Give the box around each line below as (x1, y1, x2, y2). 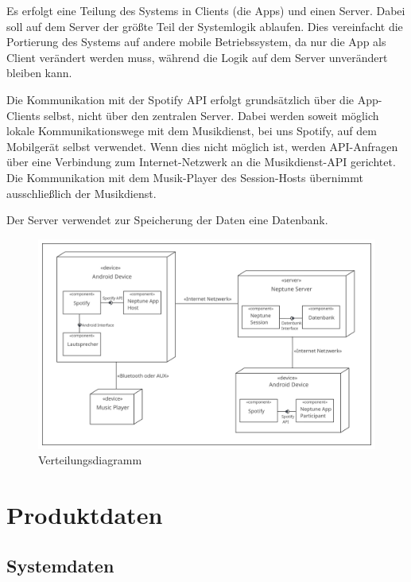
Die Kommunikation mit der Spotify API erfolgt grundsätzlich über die (6, 91, 355, 107)
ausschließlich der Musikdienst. (6, 184, 157, 201)
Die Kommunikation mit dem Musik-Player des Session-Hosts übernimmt (6, 169, 363, 185)
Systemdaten (6, 553, 114, 577)
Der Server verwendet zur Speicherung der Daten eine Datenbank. (6, 211, 328, 228)
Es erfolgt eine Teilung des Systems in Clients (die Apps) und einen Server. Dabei (6, 2, 405, 18)
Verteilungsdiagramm (38, 452, 142, 468)
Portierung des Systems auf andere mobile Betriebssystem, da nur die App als (6, 33, 386, 50)
